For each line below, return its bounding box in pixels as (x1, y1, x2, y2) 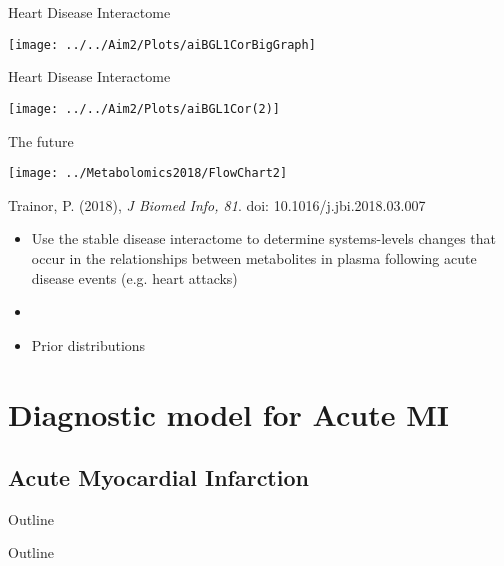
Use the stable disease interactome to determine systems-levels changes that (31, 228, 497, 249)
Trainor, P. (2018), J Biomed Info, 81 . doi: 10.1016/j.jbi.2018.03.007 (8, 194, 426, 215)
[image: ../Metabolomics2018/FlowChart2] (8, 166, 288, 181)
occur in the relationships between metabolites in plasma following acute (31, 247, 477, 268)
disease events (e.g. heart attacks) (31, 267, 238, 288)
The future (8, 130, 74, 151)
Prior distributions (31, 334, 146, 355)
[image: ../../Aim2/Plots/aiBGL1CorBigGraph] (8, 37, 316, 52)
